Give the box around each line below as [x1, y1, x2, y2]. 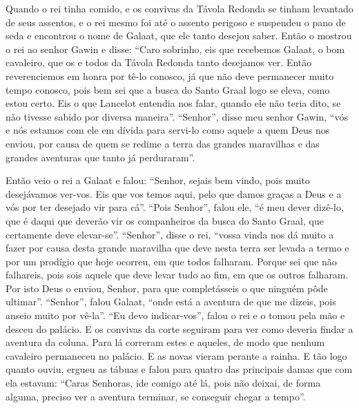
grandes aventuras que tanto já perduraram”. [6, 150, 195, 164]
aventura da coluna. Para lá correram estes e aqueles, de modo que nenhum [6, 335, 325, 349]
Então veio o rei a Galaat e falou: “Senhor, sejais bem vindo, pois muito [6, 173, 310, 187]
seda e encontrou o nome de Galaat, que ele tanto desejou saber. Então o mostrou [6, 28, 352, 43]
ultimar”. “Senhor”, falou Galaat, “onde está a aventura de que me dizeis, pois [6, 294, 336, 309]
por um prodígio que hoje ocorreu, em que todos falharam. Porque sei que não [6, 254, 337, 268]
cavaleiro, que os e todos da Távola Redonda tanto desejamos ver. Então [6, 55, 312, 70]
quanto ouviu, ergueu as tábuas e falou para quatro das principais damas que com [6, 362, 353, 376]
